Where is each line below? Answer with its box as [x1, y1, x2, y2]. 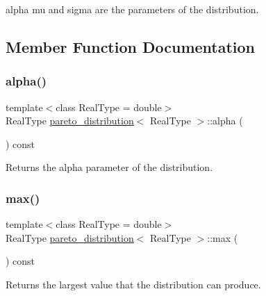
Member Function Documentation [6, 35, 256, 57]
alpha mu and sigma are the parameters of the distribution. [6, 2, 259, 16]
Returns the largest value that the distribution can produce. [6, 277, 261, 291]
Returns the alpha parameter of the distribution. [6, 160, 213, 174]
